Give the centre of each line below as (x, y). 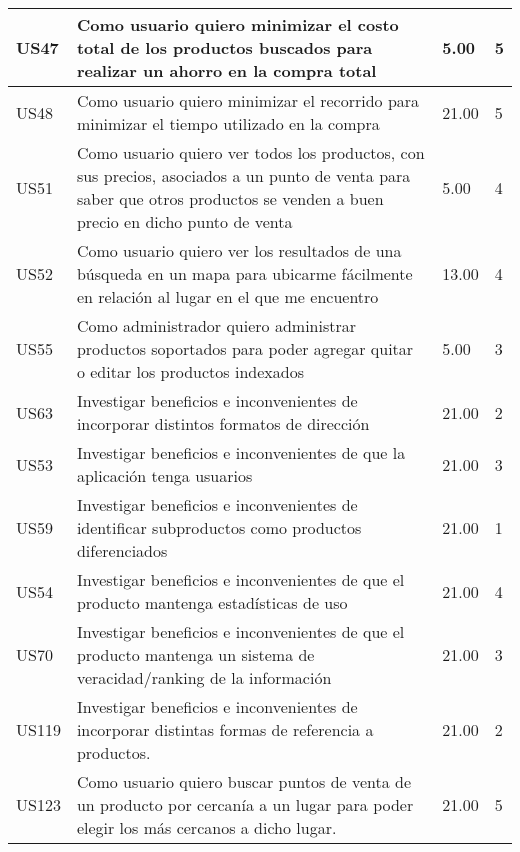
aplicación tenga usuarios (164, 475)
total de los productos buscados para (224, 47)
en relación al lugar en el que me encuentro (227, 296)
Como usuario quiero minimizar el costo (237, 24)
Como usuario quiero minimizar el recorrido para (248, 100)
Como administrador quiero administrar (216, 325)
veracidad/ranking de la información (204, 677)
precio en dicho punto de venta (184, 221)
